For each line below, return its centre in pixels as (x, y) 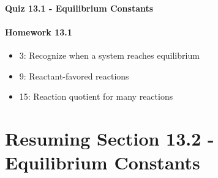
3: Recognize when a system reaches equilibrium (109, 55)
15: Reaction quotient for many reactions (96, 96)
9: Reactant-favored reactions (74, 76)
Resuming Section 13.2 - (110, 138)
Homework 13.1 (39, 32)
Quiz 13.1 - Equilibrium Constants (79, 8)
